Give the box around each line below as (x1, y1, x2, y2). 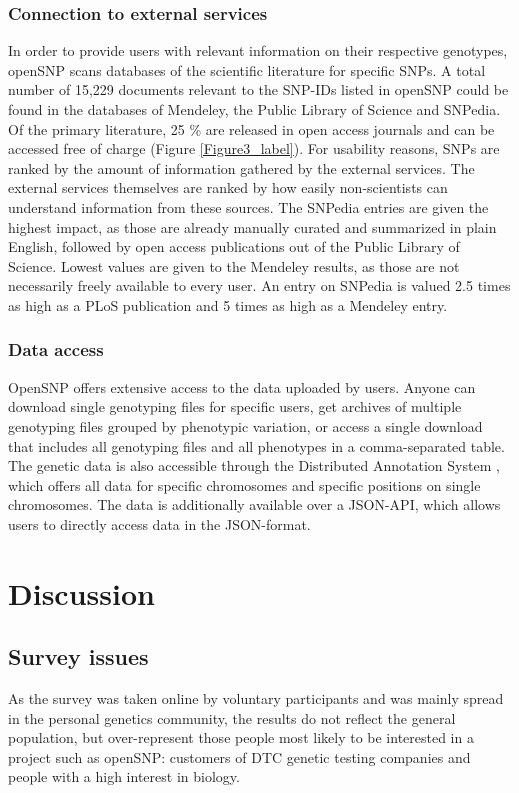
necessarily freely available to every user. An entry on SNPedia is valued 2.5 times (8, 275, 511, 296)
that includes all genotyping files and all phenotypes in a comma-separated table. (8, 435, 505, 456)
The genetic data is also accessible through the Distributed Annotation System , (8, 455, 500, 476)
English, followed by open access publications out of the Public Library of (8, 236, 460, 257)
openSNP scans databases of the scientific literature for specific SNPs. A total (8, 59, 486, 80)
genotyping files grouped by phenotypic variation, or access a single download (8, 415, 483, 436)
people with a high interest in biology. (8, 766, 240, 787)
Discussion (8, 572, 155, 613)
